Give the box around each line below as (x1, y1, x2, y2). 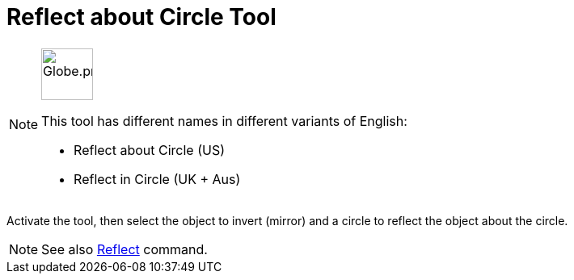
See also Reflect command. (41, 240, 208, 257)
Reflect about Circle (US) (74, 141, 226, 158)
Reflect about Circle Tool (6, 3, 276, 31)
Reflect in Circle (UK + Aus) (74, 170, 241, 187)
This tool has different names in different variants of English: (41, 112, 407, 129)
